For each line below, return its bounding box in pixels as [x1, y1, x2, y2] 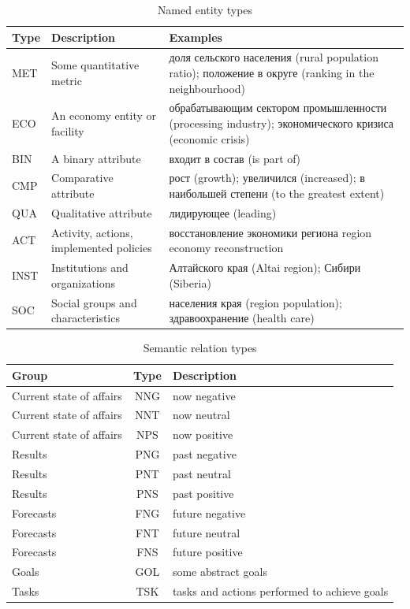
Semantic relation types [143, 340, 257, 356]
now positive [172, 426, 233, 443]
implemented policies [51, 240, 152, 256]
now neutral [172, 407, 230, 423]
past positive [172, 485, 234, 501]
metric [51, 72, 82, 88]
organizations [51, 274, 116, 291]
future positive [172, 544, 243, 560]
